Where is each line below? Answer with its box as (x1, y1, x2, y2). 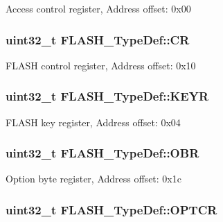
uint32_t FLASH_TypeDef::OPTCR (6, 200, 217, 218)
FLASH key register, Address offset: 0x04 (6, 114, 181, 129)
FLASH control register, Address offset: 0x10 (6, 58, 196, 72)
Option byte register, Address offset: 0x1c (6, 171, 181, 186)
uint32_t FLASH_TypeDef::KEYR (6, 87, 209, 105)
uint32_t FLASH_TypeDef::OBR (6, 144, 199, 162)
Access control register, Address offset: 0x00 (6, 1, 191, 15)
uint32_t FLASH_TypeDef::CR (6, 31, 190, 48)
